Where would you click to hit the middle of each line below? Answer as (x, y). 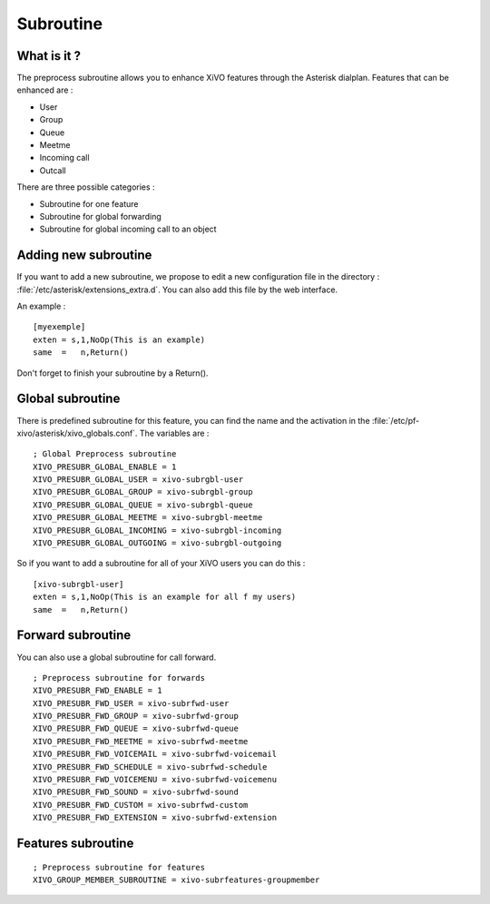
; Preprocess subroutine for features (119, 867)
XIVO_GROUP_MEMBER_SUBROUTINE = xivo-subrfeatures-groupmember (176, 879)
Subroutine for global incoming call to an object (128, 229)
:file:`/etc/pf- (396, 420)
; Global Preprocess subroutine (105, 454)
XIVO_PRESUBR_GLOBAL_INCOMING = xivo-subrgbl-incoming (157, 530)
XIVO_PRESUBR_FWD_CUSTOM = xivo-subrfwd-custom (141, 805)
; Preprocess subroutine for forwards (119, 678)
